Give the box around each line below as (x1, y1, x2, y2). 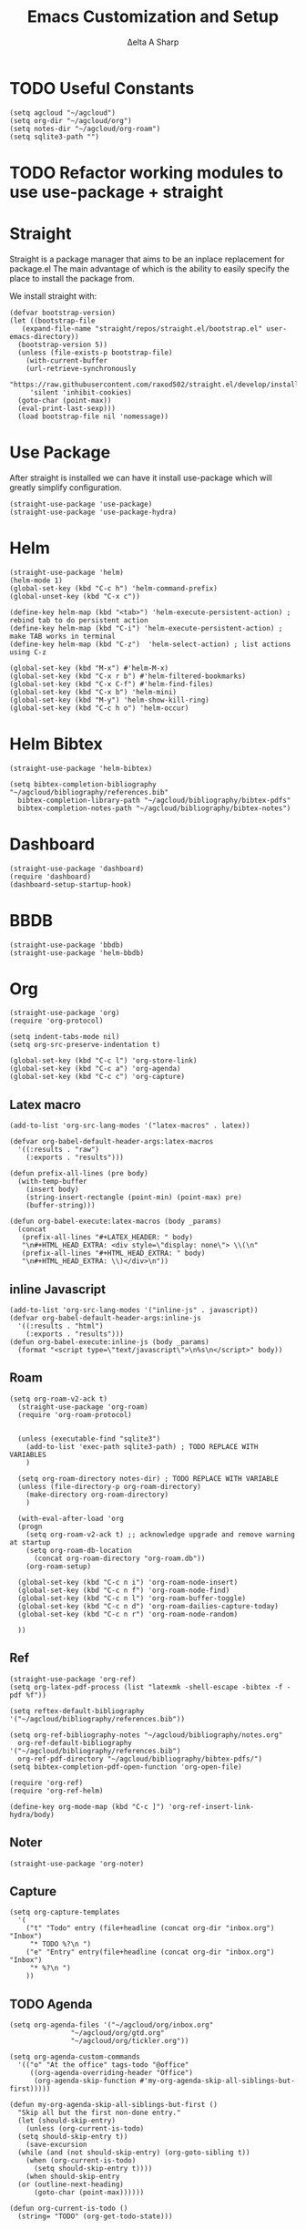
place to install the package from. (9, 272, 135, 283)
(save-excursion (25, 2140, 88, 2150)
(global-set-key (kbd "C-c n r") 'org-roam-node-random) (17, 1609, 239, 1619)
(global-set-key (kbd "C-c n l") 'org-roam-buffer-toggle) (17, 1593, 247, 1603)
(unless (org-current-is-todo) (25, 2124, 145, 2133)
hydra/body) (9, 1810, 55, 1819)
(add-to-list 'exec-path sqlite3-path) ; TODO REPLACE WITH (25, 1442, 259, 1451)
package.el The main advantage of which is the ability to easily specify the (9, 262, 290, 274)
